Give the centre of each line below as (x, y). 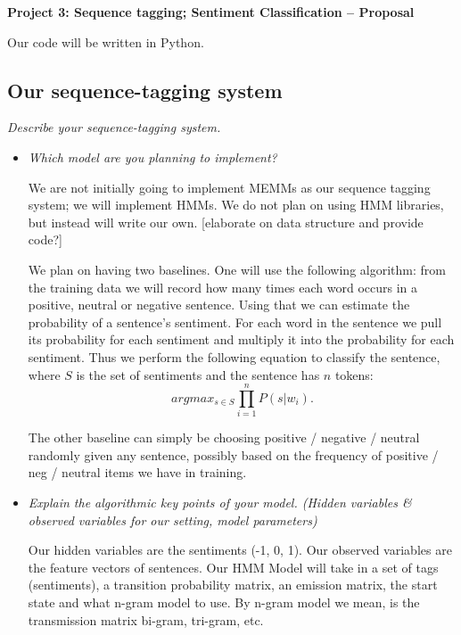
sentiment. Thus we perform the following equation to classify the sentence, (234, 356)
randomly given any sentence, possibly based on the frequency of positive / (233, 454)
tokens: (354, 374)
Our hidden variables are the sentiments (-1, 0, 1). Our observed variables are (240, 550)
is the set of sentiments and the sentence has (198, 374)
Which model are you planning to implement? (152, 157)
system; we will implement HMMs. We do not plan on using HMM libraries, (236, 205)
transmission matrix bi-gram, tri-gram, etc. (146, 619)
